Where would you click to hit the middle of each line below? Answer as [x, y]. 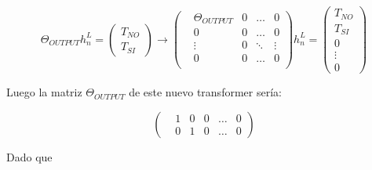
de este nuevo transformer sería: [205, 92]
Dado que [29, 156]
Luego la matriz [44, 92]
